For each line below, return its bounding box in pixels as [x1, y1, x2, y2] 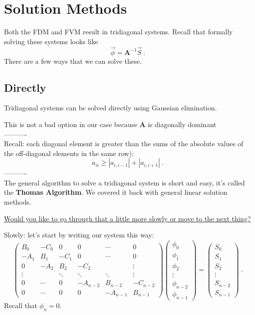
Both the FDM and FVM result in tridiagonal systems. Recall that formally [4, 26, 233, 37]
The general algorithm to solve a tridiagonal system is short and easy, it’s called [4, 177, 245, 187]
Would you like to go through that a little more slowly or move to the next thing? [4, 213, 251, 223]
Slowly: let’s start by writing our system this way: [4, 230, 154, 240]
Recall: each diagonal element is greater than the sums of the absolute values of [4, 138, 244, 149]
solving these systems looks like [4, 36, 98, 46]
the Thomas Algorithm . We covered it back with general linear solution [4, 187, 227, 197]
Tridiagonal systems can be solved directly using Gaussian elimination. [4, 103, 217, 113]
